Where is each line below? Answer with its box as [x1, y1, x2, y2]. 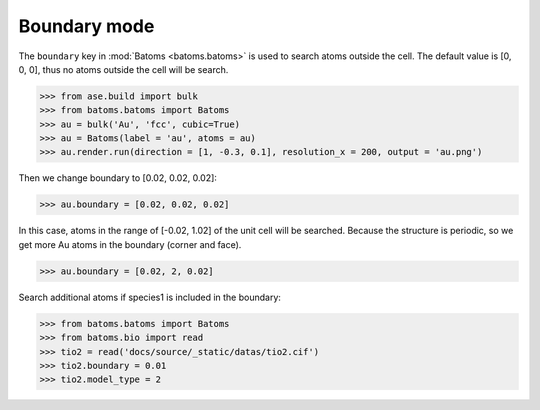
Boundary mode [18, 15, 155, 37]
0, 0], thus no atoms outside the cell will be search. [18, 63, 229, 75]
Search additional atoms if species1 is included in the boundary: [18, 291, 282, 303]
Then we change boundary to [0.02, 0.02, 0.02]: [18, 172, 217, 184]
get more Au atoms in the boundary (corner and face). [18, 238, 242, 250]
